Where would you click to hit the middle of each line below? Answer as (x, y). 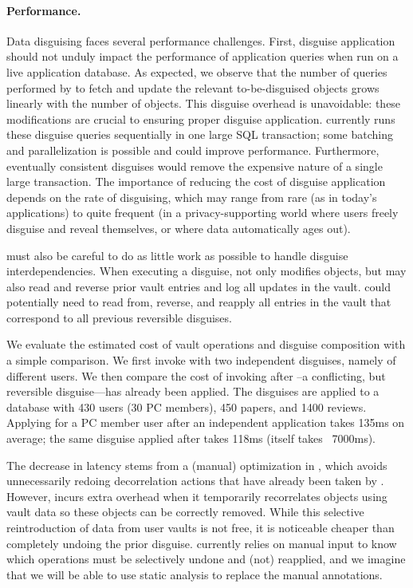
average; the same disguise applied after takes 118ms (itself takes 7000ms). (191, 438)
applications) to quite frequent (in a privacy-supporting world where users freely (203, 213)
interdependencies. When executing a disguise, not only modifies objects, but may (206, 271)
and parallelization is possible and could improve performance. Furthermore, (193, 150)
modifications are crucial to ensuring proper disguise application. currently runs (201, 118)
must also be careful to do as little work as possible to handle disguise (177, 255)
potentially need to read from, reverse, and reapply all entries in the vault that (199, 302)
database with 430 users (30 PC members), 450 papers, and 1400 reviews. (187, 406)
